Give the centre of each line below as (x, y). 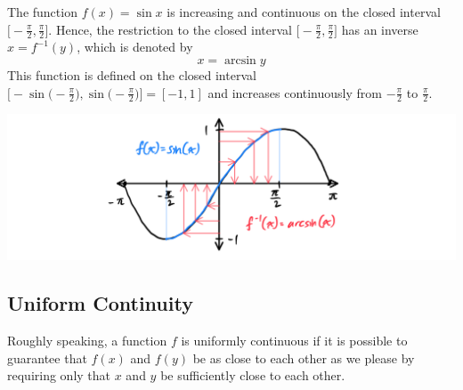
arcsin (240, 61)
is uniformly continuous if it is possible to (294, 341)
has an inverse (380, 29)
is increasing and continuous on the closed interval (304, 12)
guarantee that (47, 357)
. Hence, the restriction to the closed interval (170, 29)
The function (42, 12)
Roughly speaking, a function (87, 341)
